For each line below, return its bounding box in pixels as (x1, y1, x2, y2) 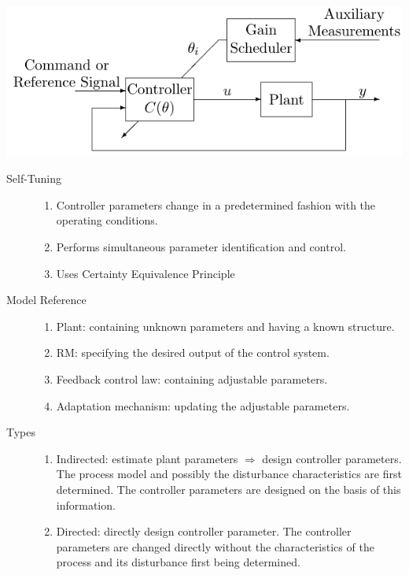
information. (56, 496, 116, 513)
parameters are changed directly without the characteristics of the (56, 538, 374, 555)
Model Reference (6, 291, 87, 308)
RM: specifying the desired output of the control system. (56, 344, 330, 361)
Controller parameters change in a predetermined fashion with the (56, 196, 376, 213)
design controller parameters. (262, 450, 402, 466)
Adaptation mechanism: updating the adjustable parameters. (56, 397, 350, 414)
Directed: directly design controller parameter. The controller (56, 523, 352, 540)
